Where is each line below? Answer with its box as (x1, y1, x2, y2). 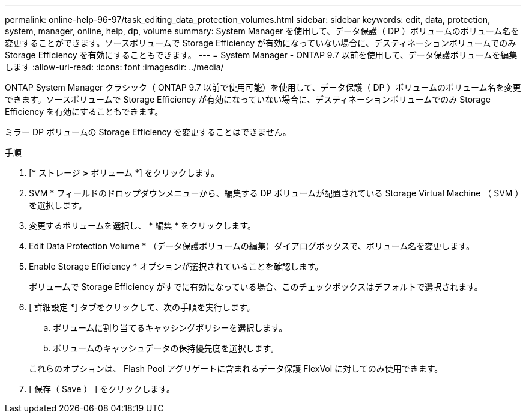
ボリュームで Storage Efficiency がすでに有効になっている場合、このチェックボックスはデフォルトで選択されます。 (29, 282, 483, 292)
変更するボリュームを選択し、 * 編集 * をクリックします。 (29, 220, 256, 231)
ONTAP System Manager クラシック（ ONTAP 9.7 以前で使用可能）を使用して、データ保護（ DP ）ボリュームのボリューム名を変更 (5, 82, 521, 92)
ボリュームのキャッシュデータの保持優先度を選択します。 (53, 343, 279, 353)
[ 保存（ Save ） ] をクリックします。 (29, 384, 175, 394)
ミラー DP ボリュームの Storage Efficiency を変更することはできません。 (5, 127, 291, 137)
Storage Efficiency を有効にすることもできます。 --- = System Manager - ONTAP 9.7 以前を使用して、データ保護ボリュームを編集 (5, 50, 518, 60)
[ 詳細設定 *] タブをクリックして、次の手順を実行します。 (29, 302, 255, 312)
